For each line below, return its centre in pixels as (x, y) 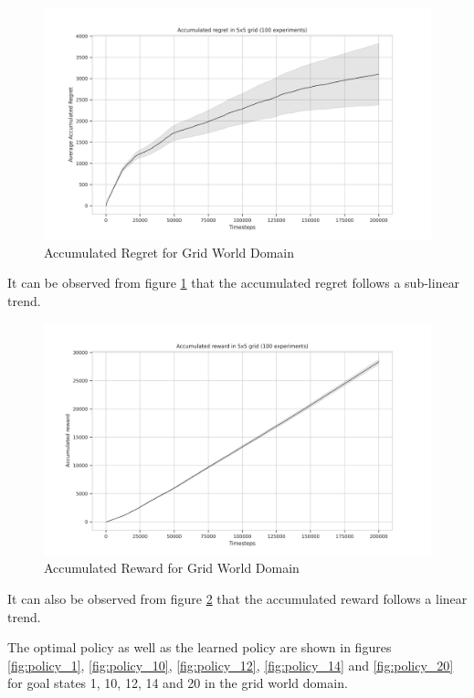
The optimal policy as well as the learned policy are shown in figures (200, 647)
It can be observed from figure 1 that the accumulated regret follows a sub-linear (234, 283)
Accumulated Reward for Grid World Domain (172, 568)
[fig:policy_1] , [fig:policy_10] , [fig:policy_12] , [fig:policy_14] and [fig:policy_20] (231, 665)
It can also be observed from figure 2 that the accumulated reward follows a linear (237, 599)
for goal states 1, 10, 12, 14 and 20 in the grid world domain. (178, 683)
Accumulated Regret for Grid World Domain (169, 252)
